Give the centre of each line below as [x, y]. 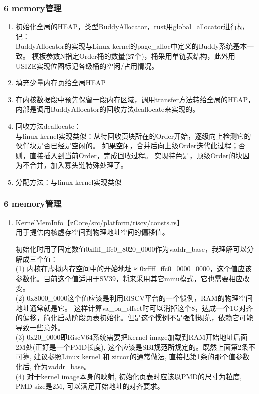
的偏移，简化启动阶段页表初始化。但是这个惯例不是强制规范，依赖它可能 [134, 317]
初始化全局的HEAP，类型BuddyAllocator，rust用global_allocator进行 [126, 27]
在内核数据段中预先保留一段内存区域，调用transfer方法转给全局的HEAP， [135, 99]
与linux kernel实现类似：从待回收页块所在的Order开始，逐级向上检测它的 [133, 135]
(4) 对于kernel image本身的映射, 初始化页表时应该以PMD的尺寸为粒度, [129, 376]
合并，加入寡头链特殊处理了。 [78, 165]
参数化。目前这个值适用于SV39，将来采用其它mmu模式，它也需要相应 [129, 278]
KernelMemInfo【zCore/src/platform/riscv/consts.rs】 [100, 222]
